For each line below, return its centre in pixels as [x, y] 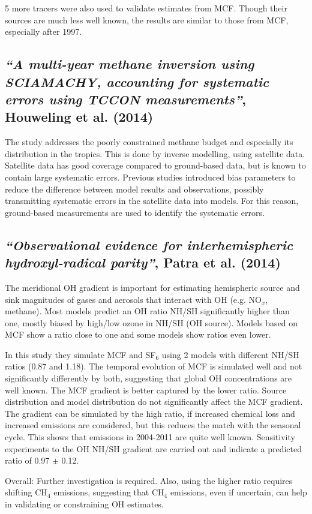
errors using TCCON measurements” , [126, 99]
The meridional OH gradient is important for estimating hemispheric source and [152, 287]
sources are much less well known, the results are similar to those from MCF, [147, 19]
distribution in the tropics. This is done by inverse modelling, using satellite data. [155, 153]
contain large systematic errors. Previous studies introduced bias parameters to [150, 177]
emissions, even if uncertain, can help [238, 492]
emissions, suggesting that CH [109, 492]
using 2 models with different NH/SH [230, 354]
